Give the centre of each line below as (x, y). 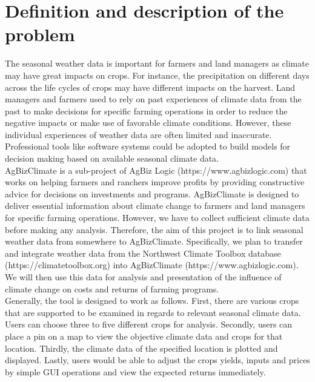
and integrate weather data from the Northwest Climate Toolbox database (143, 253)
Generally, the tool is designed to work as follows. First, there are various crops (152, 301)
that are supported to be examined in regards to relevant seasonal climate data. (153, 312)
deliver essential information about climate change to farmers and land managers (155, 206)
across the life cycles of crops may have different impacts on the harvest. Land (150, 87)
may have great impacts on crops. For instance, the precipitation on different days (157, 75)
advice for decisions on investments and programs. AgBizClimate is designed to (152, 193)
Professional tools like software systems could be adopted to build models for (148, 146)
